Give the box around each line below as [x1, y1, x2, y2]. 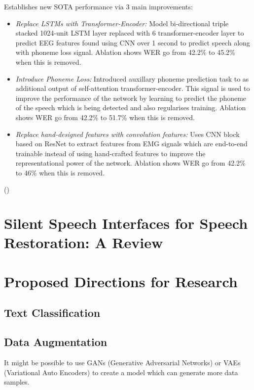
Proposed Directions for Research [4, 271, 238, 291]
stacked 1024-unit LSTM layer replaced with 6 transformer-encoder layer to [15, 28, 244, 38]
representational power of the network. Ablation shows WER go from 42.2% [15, 158, 246, 168]
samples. [4, 377, 30, 387]
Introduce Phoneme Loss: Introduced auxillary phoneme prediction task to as [15, 73, 249, 84]
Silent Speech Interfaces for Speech [4, 213, 248, 233]
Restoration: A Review [4, 232, 163, 253]
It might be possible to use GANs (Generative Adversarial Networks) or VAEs [4, 357, 241, 368]
